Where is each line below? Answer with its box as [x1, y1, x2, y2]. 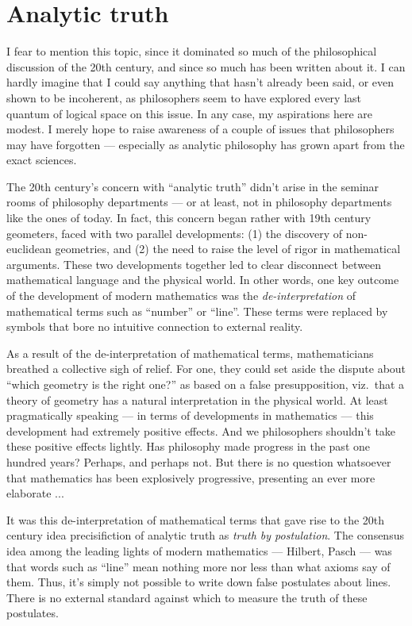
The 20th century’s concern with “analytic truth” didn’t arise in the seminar [6, 178, 379, 194]
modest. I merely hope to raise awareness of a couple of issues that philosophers [6, 121, 395, 137]
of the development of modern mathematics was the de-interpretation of [6, 287, 356, 304]
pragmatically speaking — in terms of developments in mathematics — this [6, 407, 374, 424]
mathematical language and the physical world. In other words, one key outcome [6, 271, 399, 288]
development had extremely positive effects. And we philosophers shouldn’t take [6, 422, 396, 439]
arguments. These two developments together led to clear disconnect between [6, 255, 382, 272]
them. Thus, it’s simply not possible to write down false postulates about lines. [6, 574, 391, 590]
